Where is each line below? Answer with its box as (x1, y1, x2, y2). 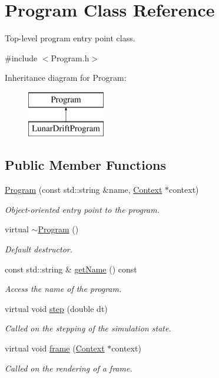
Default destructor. (5, 243, 73, 255)
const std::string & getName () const (5, 262, 137, 275)
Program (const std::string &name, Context (5, 183, 162, 196)
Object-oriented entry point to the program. (5, 203, 160, 215)
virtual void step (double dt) (5, 302, 108, 314)
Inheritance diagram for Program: (5, 71, 127, 84)
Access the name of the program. (5, 282, 122, 295)
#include (5, 51, 38, 64)
